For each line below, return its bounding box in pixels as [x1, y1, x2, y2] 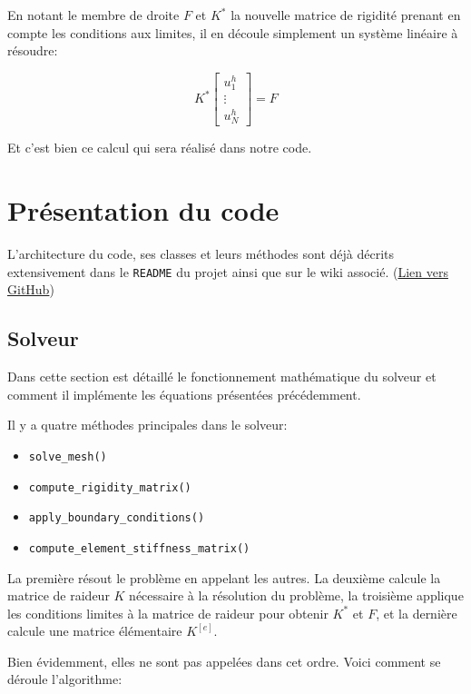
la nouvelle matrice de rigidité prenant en [231, 5, 461, 24]
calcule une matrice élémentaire [7, 621, 182, 640]
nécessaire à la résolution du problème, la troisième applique [129, 586, 464, 605]
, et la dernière [376, 603, 457, 622]
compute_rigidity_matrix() [28, 481, 191, 494]
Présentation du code [7, 192, 280, 229]
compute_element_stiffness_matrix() [28, 541, 250, 555]
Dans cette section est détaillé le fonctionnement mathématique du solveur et [7, 367, 437, 386]
